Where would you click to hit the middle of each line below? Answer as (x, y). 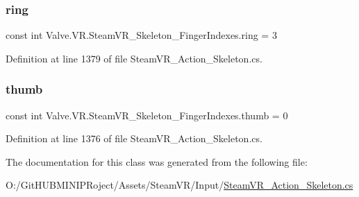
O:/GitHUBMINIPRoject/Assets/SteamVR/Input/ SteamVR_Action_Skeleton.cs (179, 185)
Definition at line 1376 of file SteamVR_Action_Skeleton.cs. (134, 138)
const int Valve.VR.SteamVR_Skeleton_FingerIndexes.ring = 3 (141, 35)
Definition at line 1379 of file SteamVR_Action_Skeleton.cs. (134, 58)
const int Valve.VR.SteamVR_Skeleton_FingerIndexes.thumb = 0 (147, 115)
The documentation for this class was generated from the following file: (157, 161)
